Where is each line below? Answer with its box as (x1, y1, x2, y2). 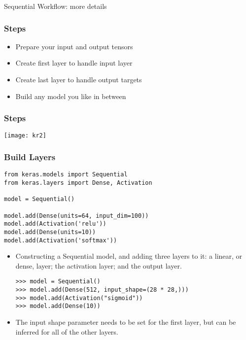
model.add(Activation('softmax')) (4, 237, 117, 244)
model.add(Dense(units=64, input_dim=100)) (4, 212, 149, 219)
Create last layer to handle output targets (15, 74, 142, 84)
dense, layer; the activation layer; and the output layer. (15, 260, 182, 271)
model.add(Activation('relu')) (4, 220, 106, 228)
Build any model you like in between (15, 91, 126, 101)
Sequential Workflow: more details (4, 1, 107, 11)
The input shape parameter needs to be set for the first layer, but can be (15, 317, 236, 327)
